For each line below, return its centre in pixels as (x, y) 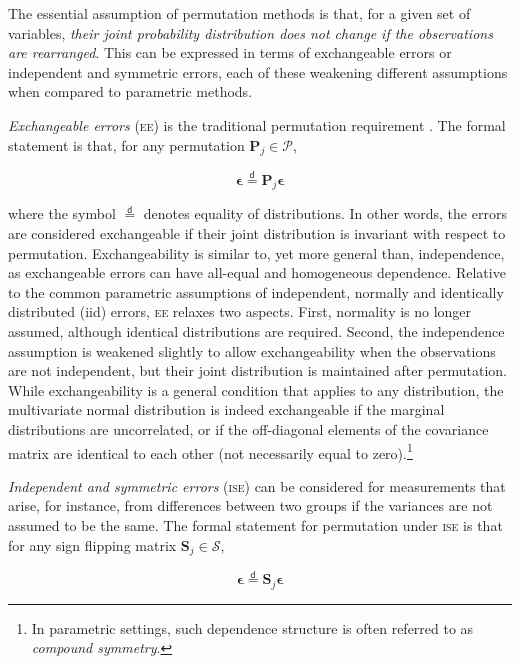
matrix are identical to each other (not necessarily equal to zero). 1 (210, 451)
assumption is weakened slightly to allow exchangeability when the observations (252, 350)
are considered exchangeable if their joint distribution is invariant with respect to (257, 232)
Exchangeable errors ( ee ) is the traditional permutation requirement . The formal (257, 124)
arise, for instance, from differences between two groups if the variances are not (250, 505)
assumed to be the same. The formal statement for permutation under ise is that (255, 524)
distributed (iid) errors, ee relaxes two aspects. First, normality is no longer (240, 311)
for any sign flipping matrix (92, 544)
